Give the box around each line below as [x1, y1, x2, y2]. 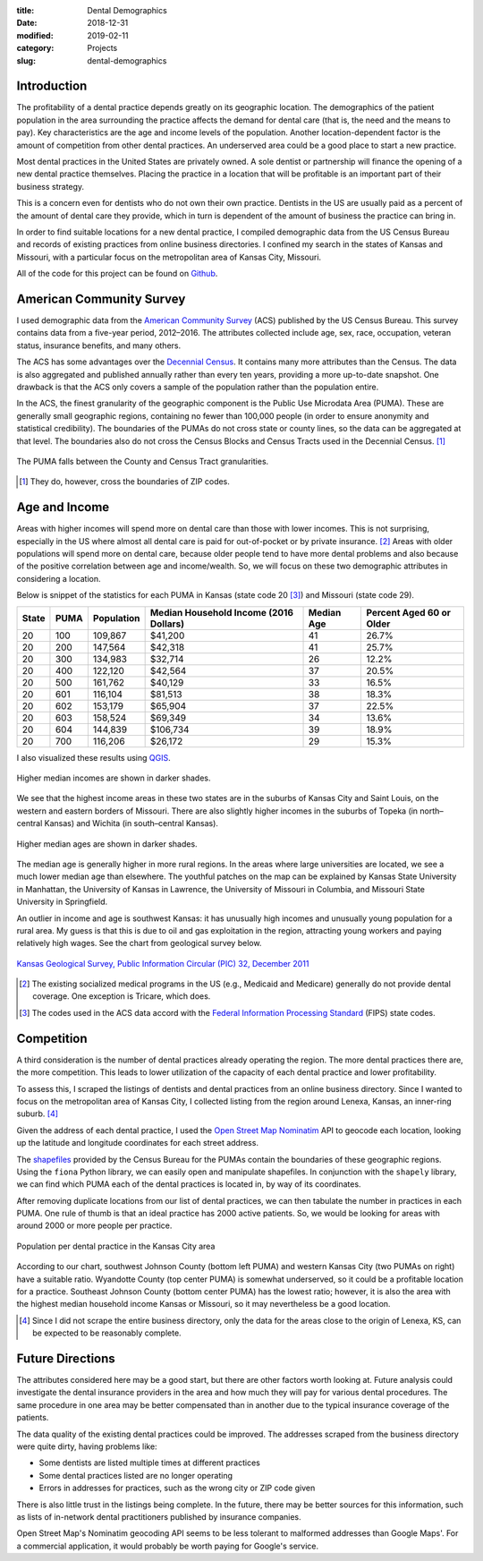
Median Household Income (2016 [149, 606, 294, 618]
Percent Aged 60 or [366, 606, 452, 618]
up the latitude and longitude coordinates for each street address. [16, 1138, 259, 1148]
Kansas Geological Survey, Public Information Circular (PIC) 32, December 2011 [16, 958, 309, 968]
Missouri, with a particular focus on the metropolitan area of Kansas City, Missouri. [16, 252, 322, 262]
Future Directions [16, 1352, 115, 1366]
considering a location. [16, 573, 102, 584]
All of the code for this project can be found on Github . [16, 269, 218, 279]
